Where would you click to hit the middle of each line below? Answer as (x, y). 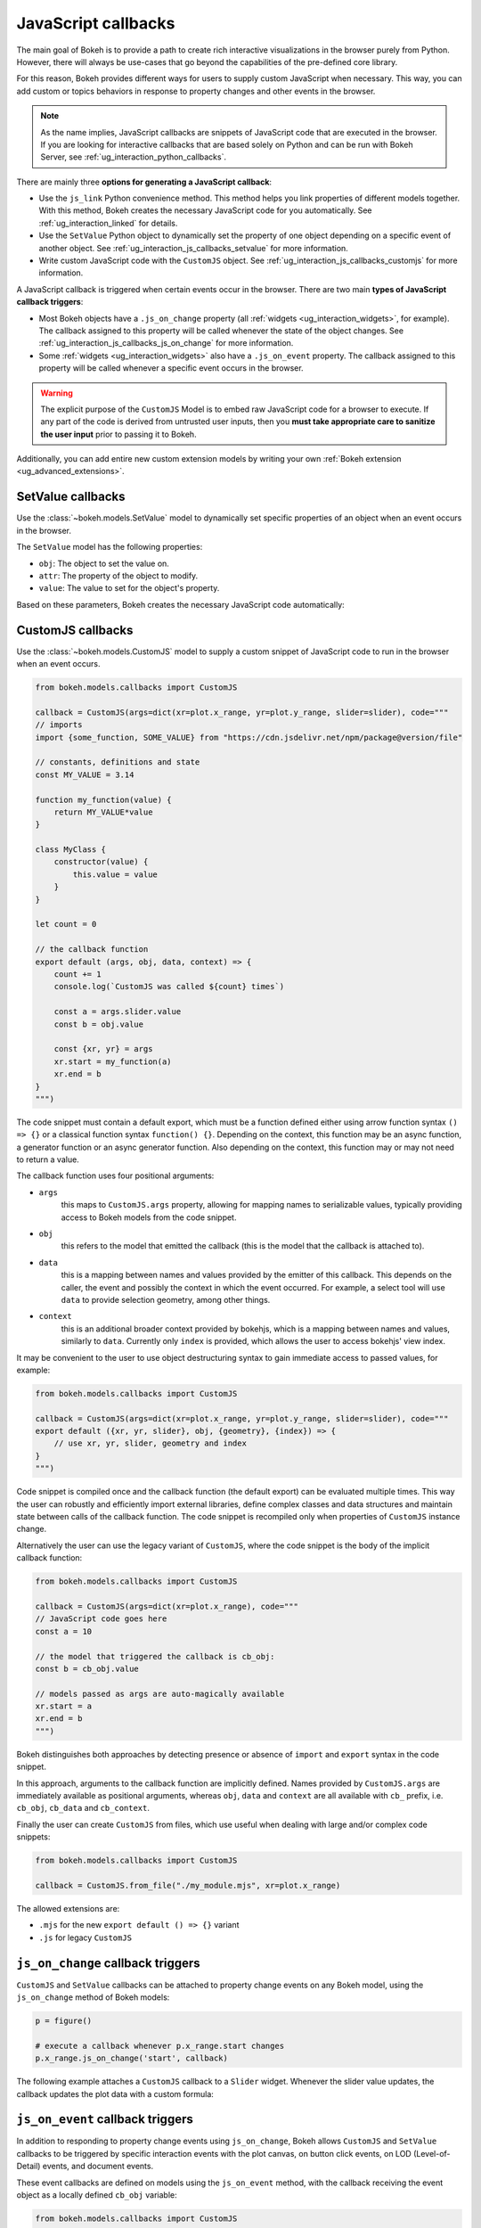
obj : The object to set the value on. (104, 563)
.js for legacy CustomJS (86, 1937)
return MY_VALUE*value (103, 812)
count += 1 (77, 975)
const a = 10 (64, 1631)
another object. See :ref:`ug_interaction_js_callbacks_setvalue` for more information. (194, 248)
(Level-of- (432, 2153)
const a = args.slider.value (118, 1012)
